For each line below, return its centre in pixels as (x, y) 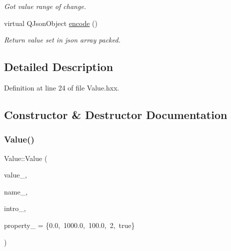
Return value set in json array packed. (62, 40)
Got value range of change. (45, 6)
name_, (16, 191)
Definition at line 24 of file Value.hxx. (62, 87)
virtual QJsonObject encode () (51, 23)
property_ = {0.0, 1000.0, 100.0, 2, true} (69, 225)
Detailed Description (59, 67)
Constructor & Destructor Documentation (116, 114)
